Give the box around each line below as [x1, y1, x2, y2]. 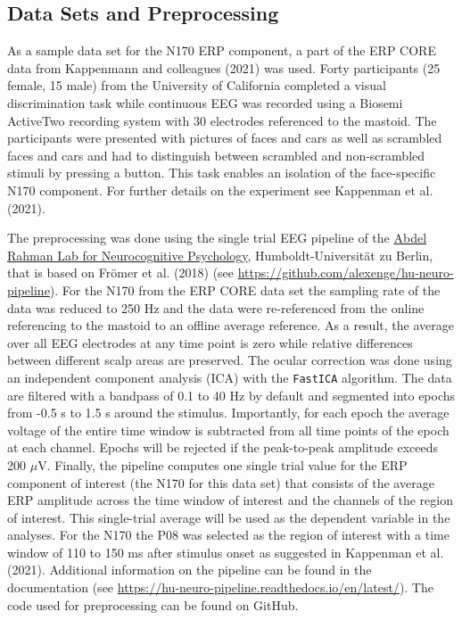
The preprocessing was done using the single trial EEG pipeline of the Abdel [7, 228, 427, 247]
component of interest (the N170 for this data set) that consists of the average [7, 473, 434, 492]
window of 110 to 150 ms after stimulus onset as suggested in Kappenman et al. [7, 542, 444, 561]
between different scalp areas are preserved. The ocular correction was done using [7, 351, 452, 369]
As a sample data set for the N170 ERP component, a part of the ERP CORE [7, 41, 436, 60]
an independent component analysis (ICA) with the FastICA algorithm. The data [7, 368, 452, 386]
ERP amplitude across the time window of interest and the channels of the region [7, 491, 453, 509]
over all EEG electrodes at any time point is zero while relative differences [7, 333, 413, 351]
